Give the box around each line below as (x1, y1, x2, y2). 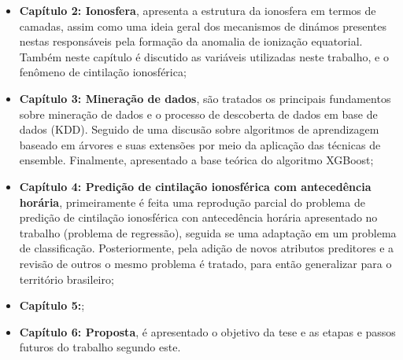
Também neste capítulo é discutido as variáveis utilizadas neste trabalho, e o (19, 48, 389, 64)
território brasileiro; (19, 270, 114, 287)
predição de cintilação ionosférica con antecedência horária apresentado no (19, 209, 378, 226)
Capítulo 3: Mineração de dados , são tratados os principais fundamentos (19, 90, 391, 106)
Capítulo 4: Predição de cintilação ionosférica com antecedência (19, 178, 372, 194)
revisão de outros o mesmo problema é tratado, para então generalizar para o (19, 255, 392, 271)
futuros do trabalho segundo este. (19, 339, 181, 355)
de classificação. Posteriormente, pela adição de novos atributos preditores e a (19, 240, 394, 256)
